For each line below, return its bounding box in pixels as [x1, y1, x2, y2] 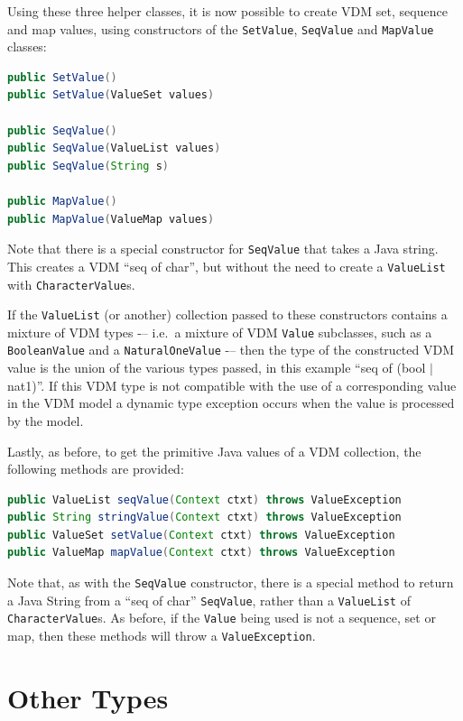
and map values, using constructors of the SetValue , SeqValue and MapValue [7, 19, 434, 38]
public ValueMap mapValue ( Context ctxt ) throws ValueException [7, 546, 395, 559]
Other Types [7, 679, 169, 716]
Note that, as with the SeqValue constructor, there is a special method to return [7, 573, 454, 592]
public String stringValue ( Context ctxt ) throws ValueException [7, 511, 402, 524]
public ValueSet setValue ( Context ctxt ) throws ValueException [7, 528, 395, 541]
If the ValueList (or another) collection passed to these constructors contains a [7, 305, 448, 324]
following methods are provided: [7, 459, 184, 478]
